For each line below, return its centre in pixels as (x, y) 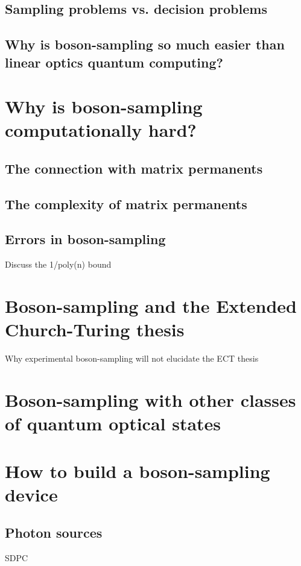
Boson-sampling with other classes (150, 399)
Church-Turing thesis (95, 329)
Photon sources (54, 533)
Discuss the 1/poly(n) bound (58, 264)
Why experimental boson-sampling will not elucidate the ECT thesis (132, 358)
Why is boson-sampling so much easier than (145, 44)
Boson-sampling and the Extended (151, 306)
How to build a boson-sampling (138, 470)
